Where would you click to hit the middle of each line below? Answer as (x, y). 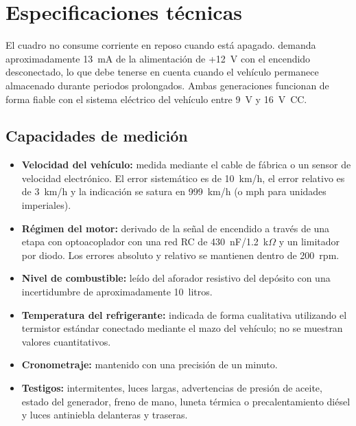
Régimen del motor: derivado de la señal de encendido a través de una (176, 228)
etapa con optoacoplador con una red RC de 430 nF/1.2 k (145, 242)
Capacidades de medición (97, 136)
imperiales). (46, 205)
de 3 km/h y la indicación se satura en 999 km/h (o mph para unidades (174, 191)
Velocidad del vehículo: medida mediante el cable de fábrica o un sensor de (186, 165)
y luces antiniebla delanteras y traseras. (105, 415)
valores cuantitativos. (66, 341)
